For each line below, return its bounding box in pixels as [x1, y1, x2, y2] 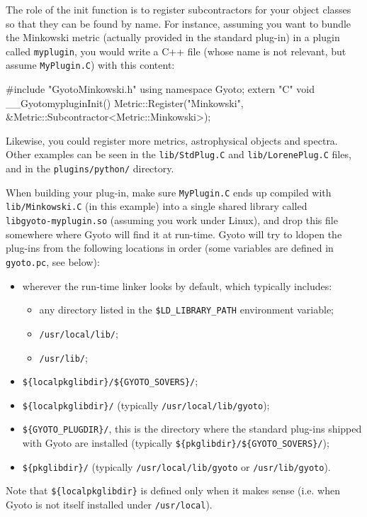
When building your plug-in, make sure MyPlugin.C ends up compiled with [6, 184, 332, 199]
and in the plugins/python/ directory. [6, 161, 174, 176]
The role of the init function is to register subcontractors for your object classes [6, 2, 351, 16]
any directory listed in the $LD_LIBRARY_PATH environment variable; [39, 302, 334, 317]
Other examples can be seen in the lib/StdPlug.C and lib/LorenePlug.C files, [6, 147, 351, 162]
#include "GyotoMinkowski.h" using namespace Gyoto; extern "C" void [6, 82, 315, 96]
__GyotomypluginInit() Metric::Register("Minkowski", [6, 95, 244, 110]
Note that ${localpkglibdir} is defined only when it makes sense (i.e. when [6, 483, 340, 498]
